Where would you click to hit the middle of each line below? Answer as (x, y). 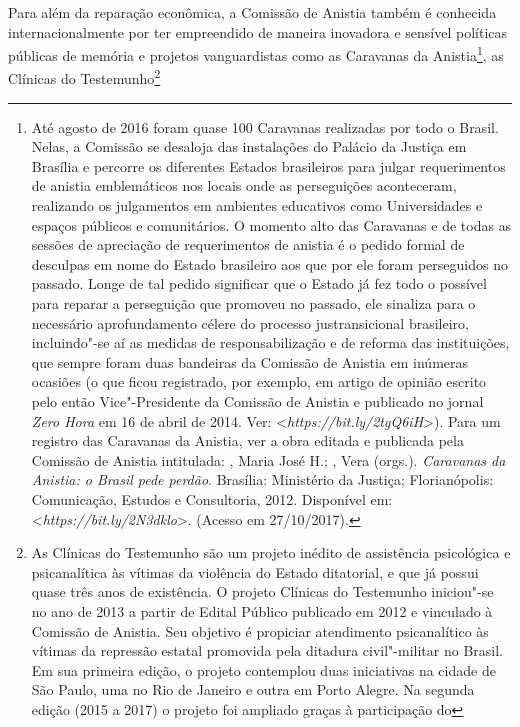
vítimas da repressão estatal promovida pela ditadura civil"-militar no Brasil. (267, 650)
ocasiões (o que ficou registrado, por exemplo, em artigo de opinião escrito (259, 381)
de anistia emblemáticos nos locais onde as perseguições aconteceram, (244, 185)
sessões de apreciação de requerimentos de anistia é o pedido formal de (248, 244)
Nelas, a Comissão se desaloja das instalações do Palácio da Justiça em (249, 146)
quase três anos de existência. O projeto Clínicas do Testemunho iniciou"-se (262, 591)
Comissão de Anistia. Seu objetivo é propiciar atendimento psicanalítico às (260, 630)
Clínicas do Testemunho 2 (84, 77)
